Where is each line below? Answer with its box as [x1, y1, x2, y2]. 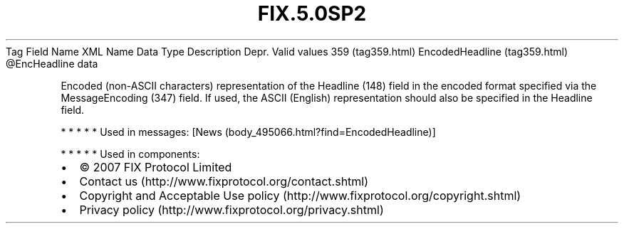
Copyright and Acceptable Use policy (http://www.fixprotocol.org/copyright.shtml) [79, 188, 521, 203]
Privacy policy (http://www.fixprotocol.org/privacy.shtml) [79, 202, 384, 217]
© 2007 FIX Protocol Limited [79, 159, 232, 174]
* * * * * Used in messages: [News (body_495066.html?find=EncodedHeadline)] [61, 125, 436, 138]
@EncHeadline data [6, 57, 98, 70]
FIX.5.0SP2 [257, 1, 367, 26]
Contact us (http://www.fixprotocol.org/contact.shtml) [79, 174, 369, 188]
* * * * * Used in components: [61, 147, 200, 160]
